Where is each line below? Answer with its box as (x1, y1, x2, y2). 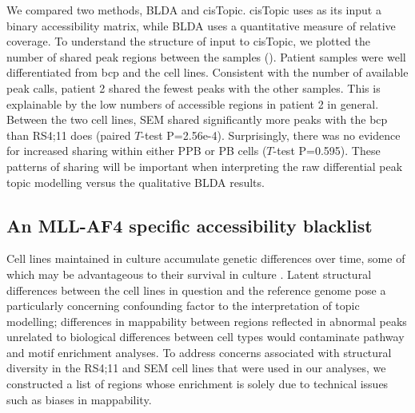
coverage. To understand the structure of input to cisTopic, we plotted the (6, 33, 370, 50)
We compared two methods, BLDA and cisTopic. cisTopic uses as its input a (6, 2, 381, 18)
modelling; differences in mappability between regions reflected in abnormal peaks (6, 312, 407, 329)
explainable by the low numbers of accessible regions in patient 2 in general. (6, 95, 379, 112)
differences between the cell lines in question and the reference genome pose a (6, 281, 386, 298)
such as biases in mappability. (6, 391, 152, 407)
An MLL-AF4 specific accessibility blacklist (6, 212, 373, 237)
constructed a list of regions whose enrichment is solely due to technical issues (6, 375, 389, 392)
